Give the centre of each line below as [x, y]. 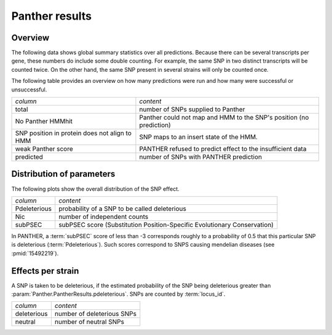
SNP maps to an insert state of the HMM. [199, 137]
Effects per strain [45, 271]
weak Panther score [44, 149]
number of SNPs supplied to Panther [192, 109]
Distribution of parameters [63, 174]
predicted [29, 157]
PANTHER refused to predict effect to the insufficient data [223, 149]
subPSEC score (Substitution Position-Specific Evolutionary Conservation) [166, 225]
